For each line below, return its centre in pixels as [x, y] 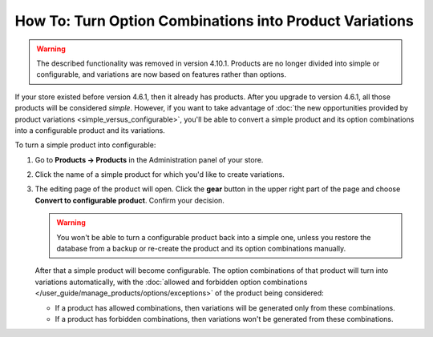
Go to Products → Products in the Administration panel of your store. [149, 159]
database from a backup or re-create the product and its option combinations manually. [201, 249]
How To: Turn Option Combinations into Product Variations [214, 21]
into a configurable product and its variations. [90, 130]
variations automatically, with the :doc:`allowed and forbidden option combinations [171, 282]
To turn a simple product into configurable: [85, 145]
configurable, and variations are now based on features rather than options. [161, 74]
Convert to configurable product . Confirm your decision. [129, 200]
